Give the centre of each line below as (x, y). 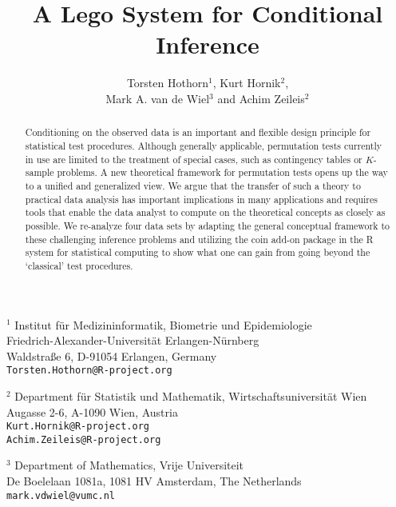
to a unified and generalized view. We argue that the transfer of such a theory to (193, 185)
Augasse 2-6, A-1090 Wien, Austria (92, 411)
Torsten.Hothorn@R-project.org (89, 371)
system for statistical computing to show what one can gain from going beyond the (198, 252)
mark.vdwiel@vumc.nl (61, 495)
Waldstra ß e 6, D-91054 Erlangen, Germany (112, 355)
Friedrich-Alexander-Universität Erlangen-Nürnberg (133, 340)
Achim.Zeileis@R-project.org (84, 439)
